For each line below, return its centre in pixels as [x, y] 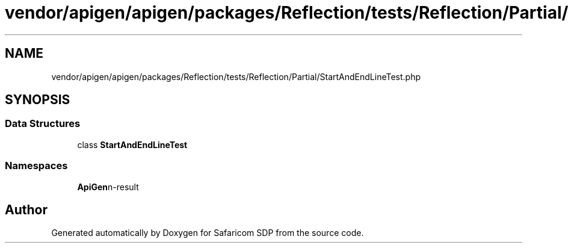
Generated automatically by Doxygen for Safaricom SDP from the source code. [208, 233]
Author [26, 209]
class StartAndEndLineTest [132, 144]
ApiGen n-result [108, 187]
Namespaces [36, 166]
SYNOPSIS [38, 100]
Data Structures [43, 124]
